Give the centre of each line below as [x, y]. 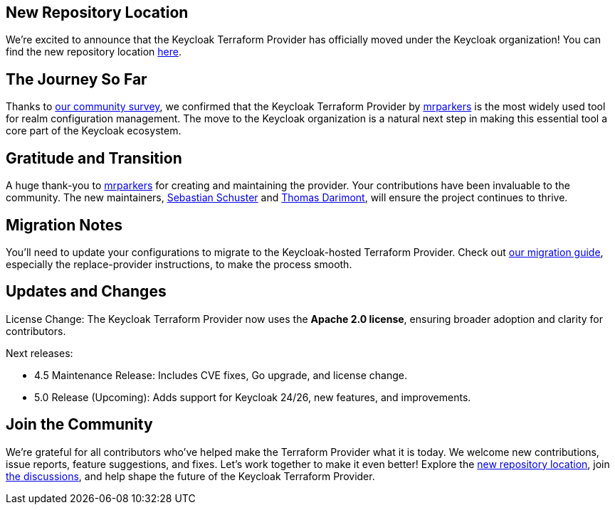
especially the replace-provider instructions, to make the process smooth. [179, 264]
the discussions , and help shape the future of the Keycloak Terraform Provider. [190, 476]
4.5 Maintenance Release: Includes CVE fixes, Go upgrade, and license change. [221, 375]
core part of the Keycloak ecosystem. [94, 131]
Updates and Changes [86, 292]
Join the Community [79, 425]
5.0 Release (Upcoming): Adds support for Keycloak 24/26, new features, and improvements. [253, 397]
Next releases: [40, 353]
